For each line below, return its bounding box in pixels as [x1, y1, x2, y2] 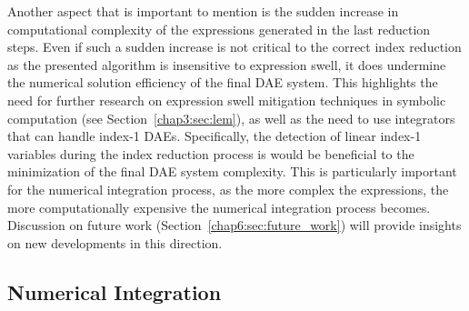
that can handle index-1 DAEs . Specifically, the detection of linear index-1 [7, 126, 422, 145]
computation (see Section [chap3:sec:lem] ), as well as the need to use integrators [7, 108, 455, 127]
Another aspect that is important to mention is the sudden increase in [7, 2, 399, 20]
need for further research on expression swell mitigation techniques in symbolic [7, 90, 446, 109]
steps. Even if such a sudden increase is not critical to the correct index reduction [7, 37, 462, 56]
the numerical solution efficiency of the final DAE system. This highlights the [7, 73, 438, 92]
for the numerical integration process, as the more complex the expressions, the [7, 179, 449, 198]
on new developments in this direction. [7, 233, 223, 252]
